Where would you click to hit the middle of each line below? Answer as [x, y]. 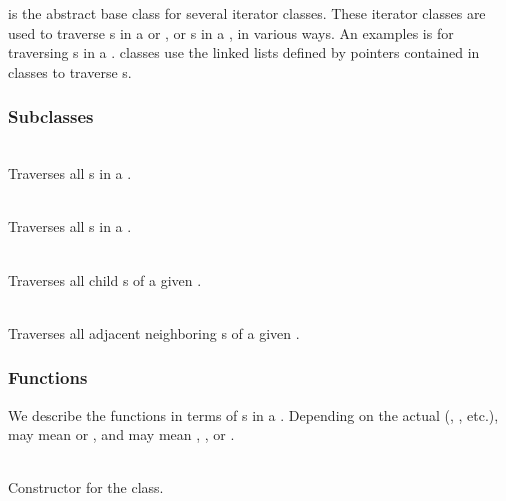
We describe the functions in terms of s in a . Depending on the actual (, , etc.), [253, 414]
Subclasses [51, 116]
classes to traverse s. [70, 71]
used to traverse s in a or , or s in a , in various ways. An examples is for [231, 32]
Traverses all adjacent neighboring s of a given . [154, 332]
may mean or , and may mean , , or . [121, 434]
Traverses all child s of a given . [105, 279]
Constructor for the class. [86, 487]
